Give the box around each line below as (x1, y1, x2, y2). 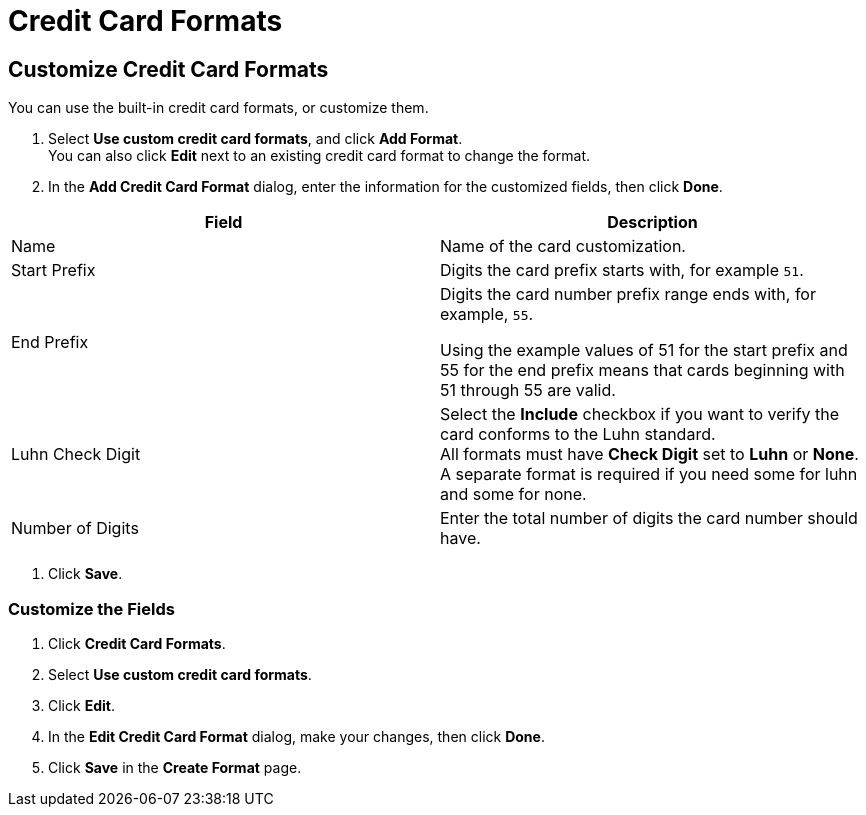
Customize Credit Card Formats (8, 56, 329, 82)
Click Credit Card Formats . (48, 634, 226, 652)
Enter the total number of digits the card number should (440, 508, 858, 529)
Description (607, 212, 698, 233)
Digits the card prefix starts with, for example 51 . (440, 260, 804, 281)
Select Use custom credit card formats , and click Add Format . (48, 130, 463, 148)
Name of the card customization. (440, 236, 686, 257)
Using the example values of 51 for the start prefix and (440, 340, 848, 361)
